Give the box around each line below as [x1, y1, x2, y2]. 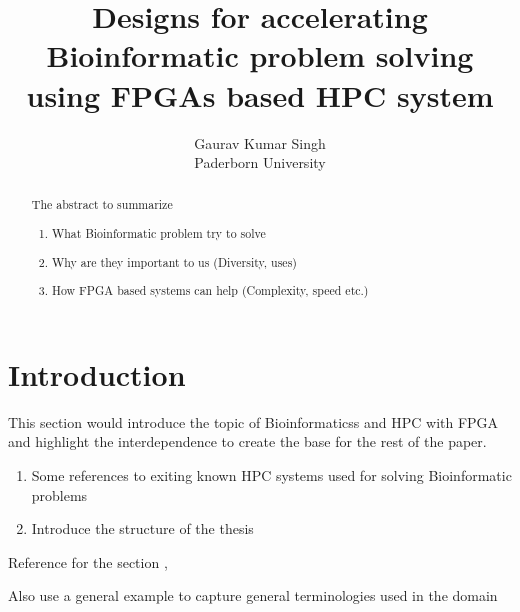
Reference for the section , [8, 551, 168, 572]
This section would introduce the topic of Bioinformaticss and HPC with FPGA [8, 411, 499, 432]
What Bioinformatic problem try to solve [52, 225, 266, 242]
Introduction [8, 353, 186, 394]
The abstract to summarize [31, 196, 173, 213]
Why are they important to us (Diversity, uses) [52, 253, 297, 270]
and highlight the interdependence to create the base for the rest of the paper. [8, 431, 487, 452]
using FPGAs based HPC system [26, 74, 494, 115]
